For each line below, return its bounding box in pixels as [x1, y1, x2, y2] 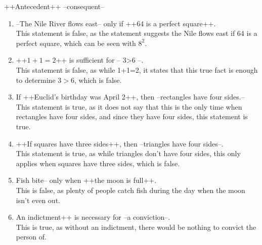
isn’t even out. [16, 194, 60, 205]
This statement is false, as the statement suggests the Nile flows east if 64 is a [16, 28, 257, 38]
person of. [16, 231, 47, 242]
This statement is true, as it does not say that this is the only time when [16, 101, 242, 112]
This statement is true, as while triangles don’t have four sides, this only [16, 148, 241, 159]
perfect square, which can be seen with [16, 37, 136, 48]
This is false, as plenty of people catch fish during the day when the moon [16, 184, 245, 195]
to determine [16, 74, 56, 85]
